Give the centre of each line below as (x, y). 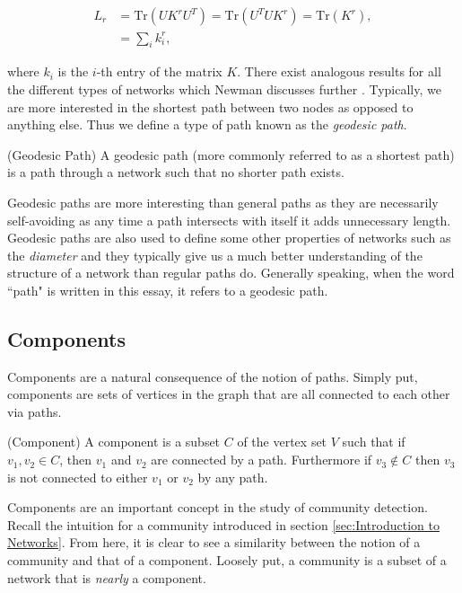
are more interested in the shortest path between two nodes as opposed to (210, 106)
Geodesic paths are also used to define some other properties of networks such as (229, 238)
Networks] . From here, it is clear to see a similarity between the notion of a (214, 542)
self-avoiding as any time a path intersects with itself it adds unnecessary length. (229, 220)
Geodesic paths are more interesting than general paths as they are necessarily (223, 202)
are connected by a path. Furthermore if (262, 460)
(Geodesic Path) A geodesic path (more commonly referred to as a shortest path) (231, 154)
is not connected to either (78, 477)
